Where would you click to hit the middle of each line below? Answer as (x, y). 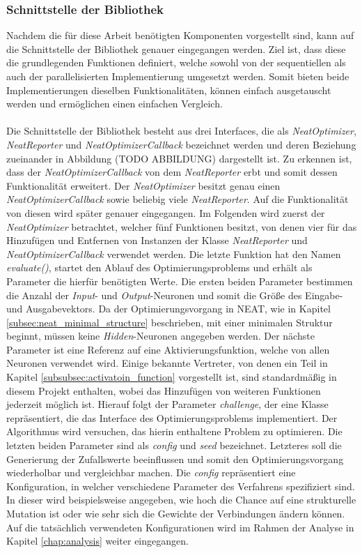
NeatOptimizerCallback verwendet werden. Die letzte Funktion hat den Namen (174, 253)
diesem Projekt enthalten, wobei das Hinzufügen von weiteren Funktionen (164, 390)
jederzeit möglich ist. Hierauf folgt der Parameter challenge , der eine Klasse (167, 404)
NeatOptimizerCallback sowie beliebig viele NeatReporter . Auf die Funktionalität (178, 199)
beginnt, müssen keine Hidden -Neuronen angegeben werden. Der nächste (160, 336)
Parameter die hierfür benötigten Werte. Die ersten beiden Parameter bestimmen (180, 281)
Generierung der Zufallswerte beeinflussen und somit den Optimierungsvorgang (175, 459)
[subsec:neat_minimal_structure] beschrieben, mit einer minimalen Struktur (170, 322)
